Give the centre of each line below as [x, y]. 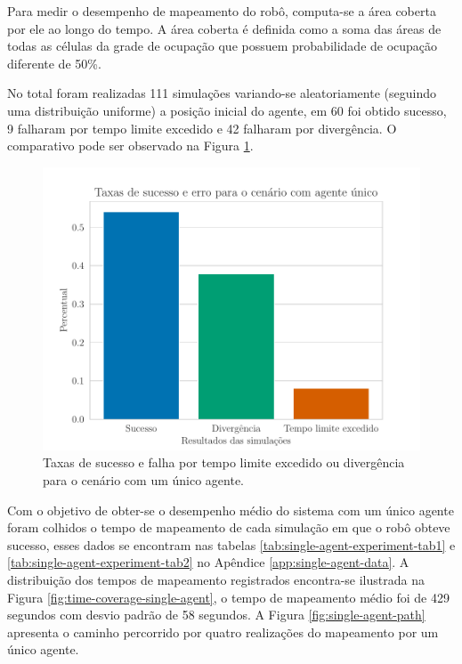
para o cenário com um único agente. [144, 479]
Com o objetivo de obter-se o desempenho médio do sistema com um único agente [231, 510]
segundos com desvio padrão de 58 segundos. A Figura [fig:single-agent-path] [216, 615]
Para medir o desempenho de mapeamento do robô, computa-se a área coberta [222, 11]
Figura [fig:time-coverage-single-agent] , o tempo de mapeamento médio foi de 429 [228, 597]
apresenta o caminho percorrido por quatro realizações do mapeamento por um [223, 632]
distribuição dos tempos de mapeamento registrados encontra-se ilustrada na [216, 579]
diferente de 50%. [54, 63]
